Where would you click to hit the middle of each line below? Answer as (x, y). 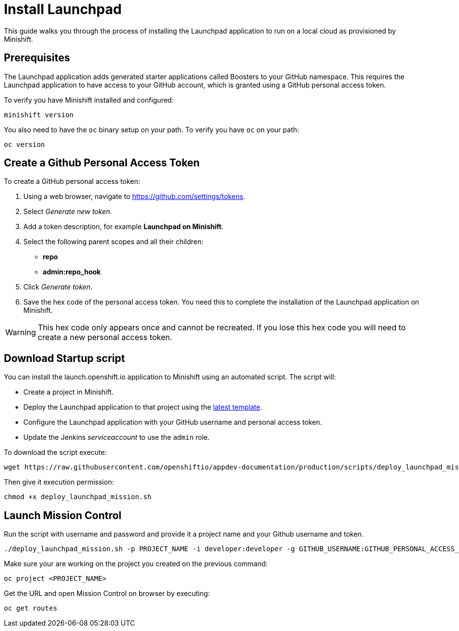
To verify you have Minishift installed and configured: (89, 100)
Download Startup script (64, 358)
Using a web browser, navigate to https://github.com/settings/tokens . (134, 197)
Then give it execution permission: (59, 482)
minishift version (39, 115)
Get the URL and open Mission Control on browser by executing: (107, 594)
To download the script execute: (55, 452)
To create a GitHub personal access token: (72, 181)
